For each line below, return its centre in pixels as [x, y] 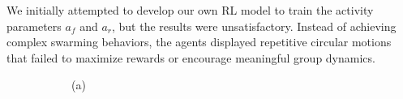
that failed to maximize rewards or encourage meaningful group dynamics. [191, 57]
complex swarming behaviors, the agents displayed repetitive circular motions [199, 42]
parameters [34, 26]
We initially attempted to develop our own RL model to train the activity [190, 10]
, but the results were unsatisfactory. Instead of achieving [254, 26]
